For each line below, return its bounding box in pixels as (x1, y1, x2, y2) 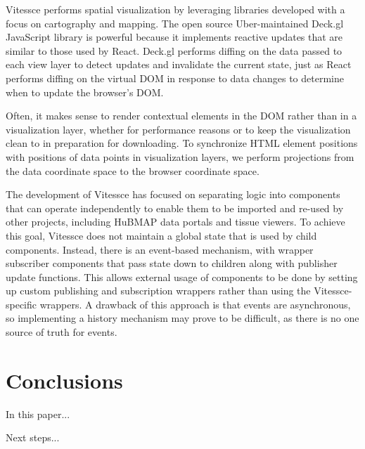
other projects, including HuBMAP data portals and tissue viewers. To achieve (6, 214, 345, 229)
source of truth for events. (6, 325, 117, 339)
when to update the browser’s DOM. (6, 84, 164, 99)
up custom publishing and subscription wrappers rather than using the (6, 283, 311, 298)
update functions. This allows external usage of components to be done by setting (6, 269, 358, 284)
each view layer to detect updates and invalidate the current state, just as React (6, 57, 352, 72)
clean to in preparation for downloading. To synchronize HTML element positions (6, 136, 358, 150)
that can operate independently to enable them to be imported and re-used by (6, 200, 344, 215)
